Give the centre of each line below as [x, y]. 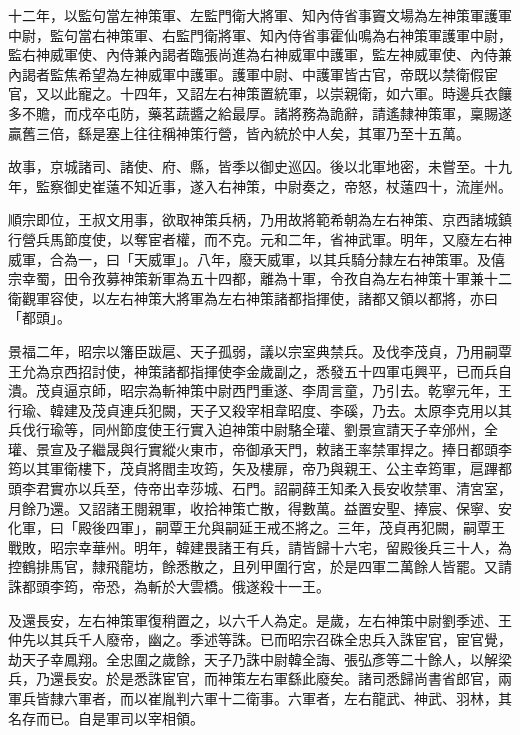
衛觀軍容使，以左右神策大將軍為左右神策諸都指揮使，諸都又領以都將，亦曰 [253, 297]
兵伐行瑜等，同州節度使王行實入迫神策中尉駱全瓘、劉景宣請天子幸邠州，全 [253, 429]
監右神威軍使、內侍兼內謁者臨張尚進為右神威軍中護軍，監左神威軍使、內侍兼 [260, 54]
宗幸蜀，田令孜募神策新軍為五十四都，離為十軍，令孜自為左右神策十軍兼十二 [260, 278]
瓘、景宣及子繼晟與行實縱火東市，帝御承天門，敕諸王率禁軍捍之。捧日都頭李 [260, 448]
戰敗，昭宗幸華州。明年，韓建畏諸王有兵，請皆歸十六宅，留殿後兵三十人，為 [260, 546]
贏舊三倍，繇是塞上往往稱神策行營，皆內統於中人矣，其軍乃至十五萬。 [239, 132]
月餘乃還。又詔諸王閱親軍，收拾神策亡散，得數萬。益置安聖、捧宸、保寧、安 [260, 507]
